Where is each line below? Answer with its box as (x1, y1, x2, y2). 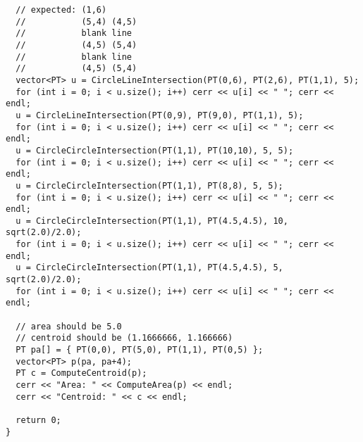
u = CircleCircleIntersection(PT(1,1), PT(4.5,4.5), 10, (16, 215, 288, 226)
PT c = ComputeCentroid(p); (16, 368, 147, 379)
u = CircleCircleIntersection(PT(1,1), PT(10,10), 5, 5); (16, 145, 294, 156)
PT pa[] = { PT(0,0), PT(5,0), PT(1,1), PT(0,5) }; (16, 345, 264, 355)
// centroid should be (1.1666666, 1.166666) (16, 333, 233, 343)
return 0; (16, 415, 61, 425)
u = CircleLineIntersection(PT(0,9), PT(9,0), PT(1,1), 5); (16, 110, 304, 120)
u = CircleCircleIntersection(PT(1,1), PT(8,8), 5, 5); (16, 180, 283, 191)
